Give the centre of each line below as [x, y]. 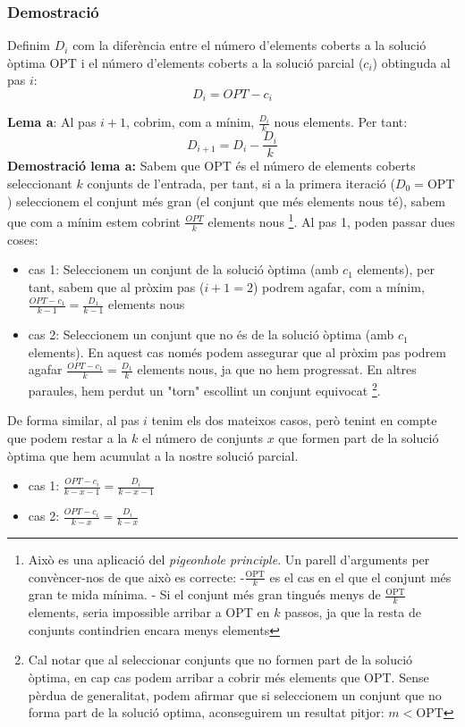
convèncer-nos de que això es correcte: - [136, 577]
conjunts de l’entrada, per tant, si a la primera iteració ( [241, 183]
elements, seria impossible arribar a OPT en [149, 612]
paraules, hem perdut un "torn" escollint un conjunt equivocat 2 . [204, 389]
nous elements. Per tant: [341, 122]
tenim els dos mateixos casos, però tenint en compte [294, 420]
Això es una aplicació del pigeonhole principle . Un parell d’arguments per [229, 559]
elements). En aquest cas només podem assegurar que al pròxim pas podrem [237, 351]
